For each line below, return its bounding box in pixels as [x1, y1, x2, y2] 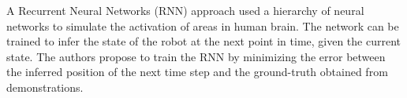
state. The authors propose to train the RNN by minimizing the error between [6, 48, 386, 64]
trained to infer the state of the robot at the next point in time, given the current [6, 33, 401, 49]
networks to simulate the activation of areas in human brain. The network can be [6, 17, 399, 34]
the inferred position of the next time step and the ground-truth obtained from [6, 64, 388, 80]
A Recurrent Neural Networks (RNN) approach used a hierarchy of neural [6, 2, 364, 18]
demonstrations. [6, 78, 84, 95]
